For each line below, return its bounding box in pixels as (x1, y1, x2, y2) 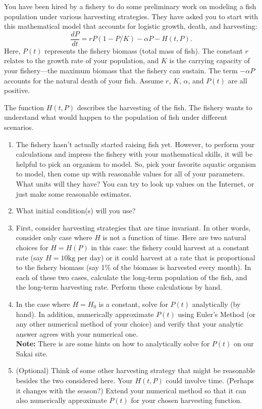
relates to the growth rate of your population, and (4, 55, 159, 66)
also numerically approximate (16, 395, 107, 405)
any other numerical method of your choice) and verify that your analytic (16, 319, 243, 329)
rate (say (16, 252, 43, 262)
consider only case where (16, 232, 92, 243)
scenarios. (4, 122, 34, 132)
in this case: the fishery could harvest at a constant (91, 242, 249, 252)
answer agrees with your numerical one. (16, 328, 138, 339)
